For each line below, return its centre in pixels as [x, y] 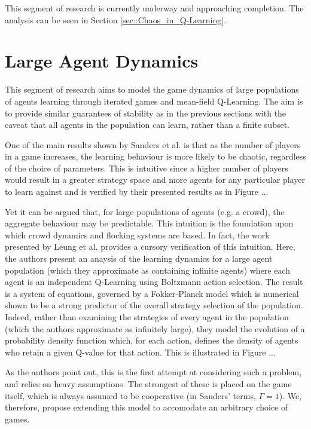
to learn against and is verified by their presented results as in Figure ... [137, 191]
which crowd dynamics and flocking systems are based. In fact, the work [137, 235]
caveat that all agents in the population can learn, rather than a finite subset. [147, 125]
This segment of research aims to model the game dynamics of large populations [152, 89]
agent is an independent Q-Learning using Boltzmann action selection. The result [154, 282]
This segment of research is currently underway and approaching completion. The [154, 8]
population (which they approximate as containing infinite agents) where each [148, 270]
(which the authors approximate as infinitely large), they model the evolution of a [155, 328]
